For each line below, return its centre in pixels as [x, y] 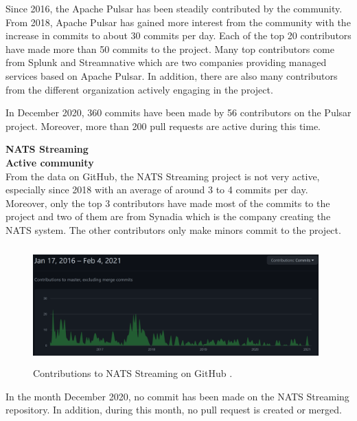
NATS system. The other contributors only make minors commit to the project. [173, 229]
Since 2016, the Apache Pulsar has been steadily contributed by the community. [174, 8]
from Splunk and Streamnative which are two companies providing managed [166, 62]
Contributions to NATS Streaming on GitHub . [133, 373]
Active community [50, 162]
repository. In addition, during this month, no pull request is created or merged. [174, 410]
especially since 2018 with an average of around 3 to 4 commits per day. [157, 190]
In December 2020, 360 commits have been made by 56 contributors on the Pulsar [178, 112]
